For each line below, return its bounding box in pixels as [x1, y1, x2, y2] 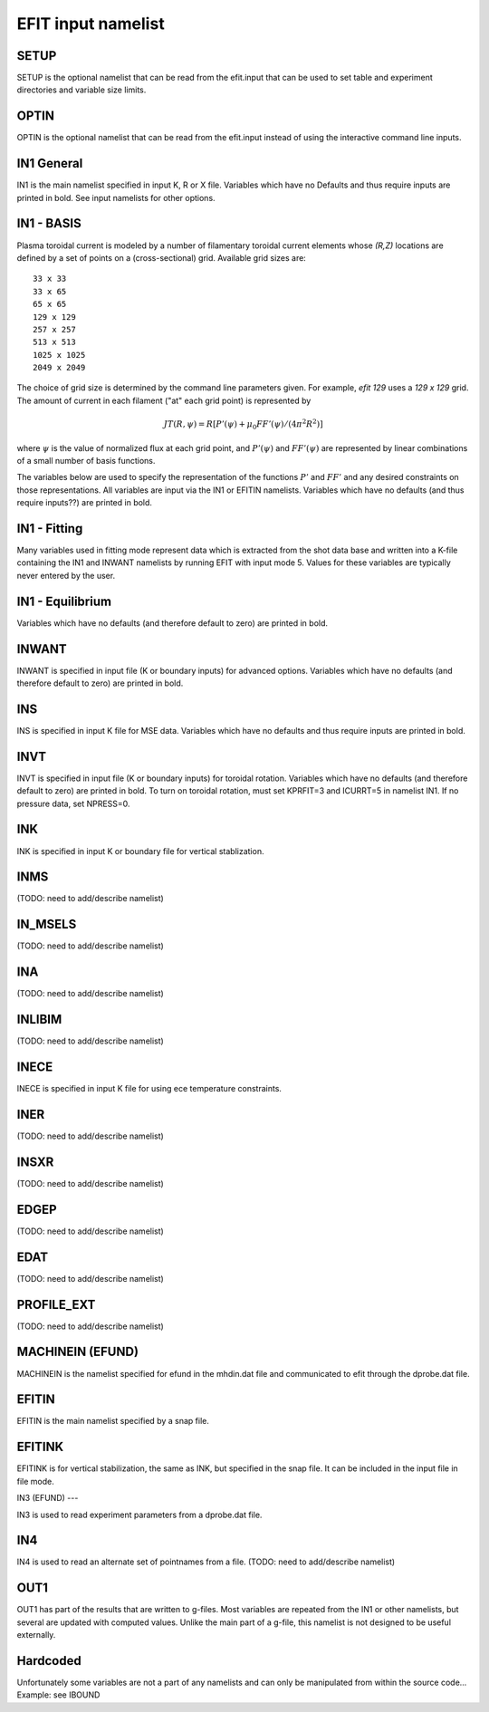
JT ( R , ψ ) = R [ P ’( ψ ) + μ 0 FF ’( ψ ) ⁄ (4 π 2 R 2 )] [163, 418, 323, 431]
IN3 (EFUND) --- [16, 1493, 79, 1504]
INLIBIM [16, 1012, 62, 1027]
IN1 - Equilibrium [16, 593, 112, 609]
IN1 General [16, 156, 83, 171]
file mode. [16, 1476, 54, 1486]
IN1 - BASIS [16, 216, 81, 231]
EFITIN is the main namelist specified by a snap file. [16, 1416, 210, 1427]
